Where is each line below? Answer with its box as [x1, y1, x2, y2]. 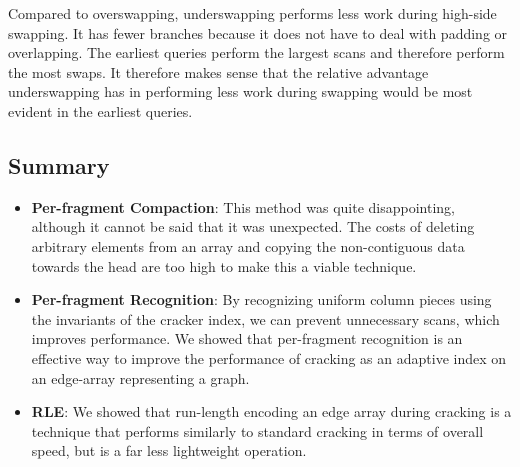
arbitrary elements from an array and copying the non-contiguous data [31, 235, 465, 256]
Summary [8, 149, 110, 180]
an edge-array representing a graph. [31, 367, 250, 388]
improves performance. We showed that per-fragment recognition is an [31, 328, 463, 349]
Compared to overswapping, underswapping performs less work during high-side [8, 3, 497, 23]
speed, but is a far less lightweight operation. [31, 440, 307, 461]
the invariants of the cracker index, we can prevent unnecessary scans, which [31, 308, 500, 329]
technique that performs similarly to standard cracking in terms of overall [31, 420, 484, 441]
